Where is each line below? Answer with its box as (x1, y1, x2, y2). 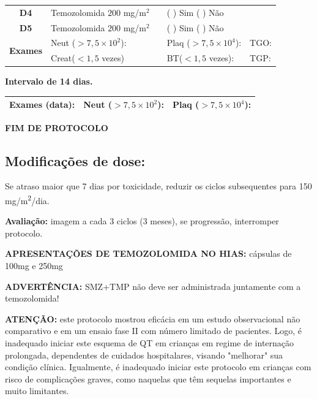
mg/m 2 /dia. (5, 192, 50, 207)
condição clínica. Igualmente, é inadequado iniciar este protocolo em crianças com (5, 360, 311, 373)
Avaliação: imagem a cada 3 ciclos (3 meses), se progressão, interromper (5, 215, 279, 227)
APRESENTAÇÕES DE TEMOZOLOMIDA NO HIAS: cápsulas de (5, 247, 292, 260)
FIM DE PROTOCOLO (5, 121, 108, 134)
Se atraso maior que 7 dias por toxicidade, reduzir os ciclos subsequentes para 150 (5, 180, 312, 192)
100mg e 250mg (5, 259, 63, 272)
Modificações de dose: (5, 151, 146, 170)
